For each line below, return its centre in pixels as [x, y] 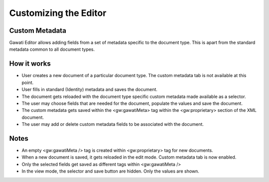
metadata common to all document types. [52, 49]
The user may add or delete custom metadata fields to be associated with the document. [113, 124]
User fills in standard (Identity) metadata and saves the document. [90, 90]
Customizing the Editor [58, 13]
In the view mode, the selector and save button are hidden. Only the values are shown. [110, 171]
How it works [30, 64]
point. [28, 83]
